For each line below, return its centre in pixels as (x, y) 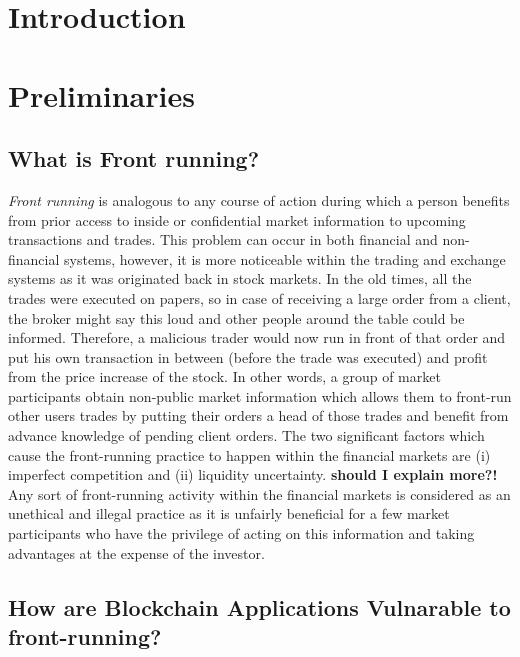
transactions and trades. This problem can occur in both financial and (223, 239)
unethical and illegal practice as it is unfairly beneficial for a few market (229, 513)
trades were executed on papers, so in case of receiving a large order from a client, (259, 297)
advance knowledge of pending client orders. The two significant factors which (246, 435)
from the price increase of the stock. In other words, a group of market (224, 376)
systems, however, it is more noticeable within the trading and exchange (285, 258)
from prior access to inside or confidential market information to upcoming (237, 219)
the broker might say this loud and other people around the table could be (236, 317)
